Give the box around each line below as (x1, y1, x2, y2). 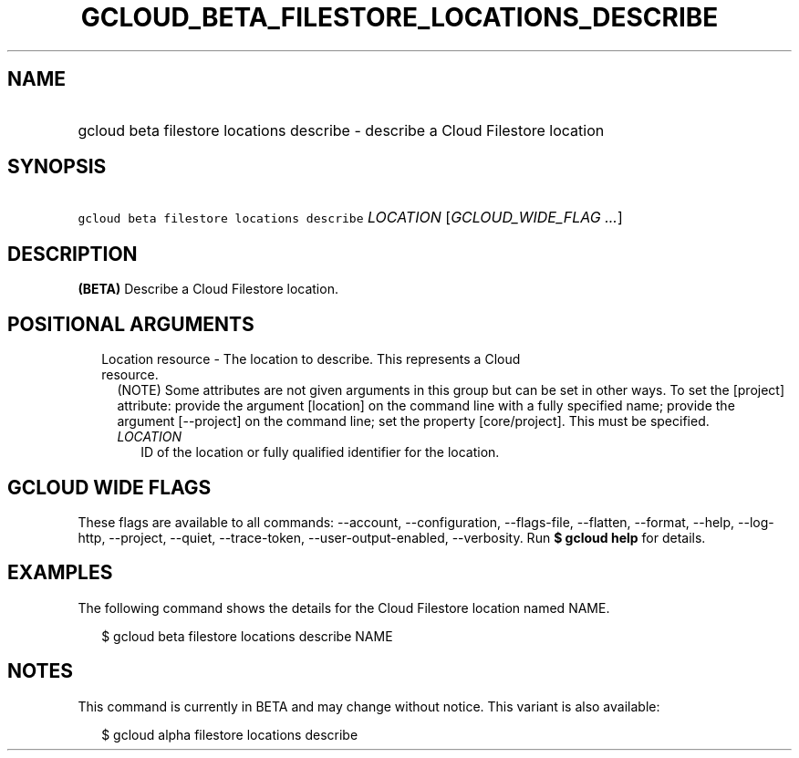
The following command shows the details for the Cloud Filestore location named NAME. (78, 599, 610, 616)
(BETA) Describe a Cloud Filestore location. (78, 281, 338, 297)
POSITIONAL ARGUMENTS (7, 312, 254, 336)
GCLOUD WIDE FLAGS (7, 475, 212, 499)
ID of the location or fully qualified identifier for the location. (140, 444, 500, 461)
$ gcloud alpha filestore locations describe (101, 726, 358, 742)
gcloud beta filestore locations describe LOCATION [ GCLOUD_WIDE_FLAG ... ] (78, 208, 623, 227)
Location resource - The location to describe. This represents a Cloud (101, 351, 521, 368)
